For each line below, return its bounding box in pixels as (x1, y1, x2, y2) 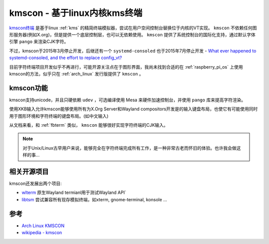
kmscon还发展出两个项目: (9, 180, 62, 186)
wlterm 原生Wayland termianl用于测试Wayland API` (21, 189, 127, 196)
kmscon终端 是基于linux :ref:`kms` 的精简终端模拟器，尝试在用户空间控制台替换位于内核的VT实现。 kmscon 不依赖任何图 (9, 25, 257, 31)
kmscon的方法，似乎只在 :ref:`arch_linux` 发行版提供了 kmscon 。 (9, 71, 144, 77)
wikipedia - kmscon (21, 230, 62, 236)
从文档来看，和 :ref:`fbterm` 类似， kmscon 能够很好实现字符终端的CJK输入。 (9, 122, 168, 128)
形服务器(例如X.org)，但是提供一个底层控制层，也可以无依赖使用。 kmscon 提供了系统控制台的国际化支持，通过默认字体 (9, 31, 256, 37)
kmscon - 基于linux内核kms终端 (9, 7, 142, 18)
